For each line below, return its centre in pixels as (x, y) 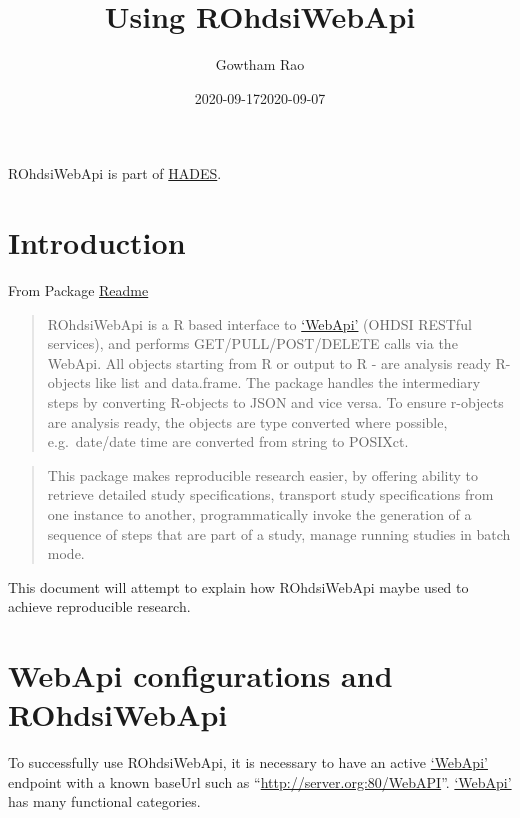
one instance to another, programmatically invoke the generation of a (259, 513)
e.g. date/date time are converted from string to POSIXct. (228, 441)
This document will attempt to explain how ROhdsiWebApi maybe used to (238, 586)
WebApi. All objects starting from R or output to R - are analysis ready (269, 362)
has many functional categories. (104, 801)
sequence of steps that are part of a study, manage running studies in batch (279, 533)
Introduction (97, 242)
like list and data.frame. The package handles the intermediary (288, 382)
